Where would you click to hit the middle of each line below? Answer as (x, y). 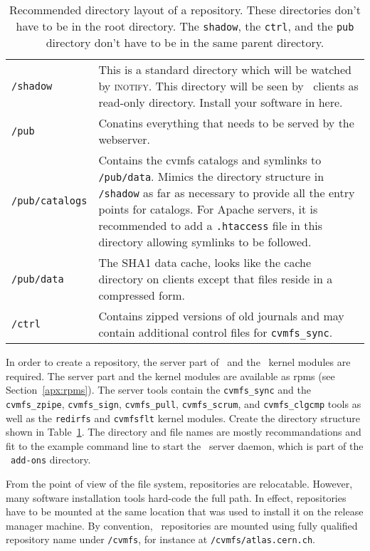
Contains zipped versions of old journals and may (221, 316)
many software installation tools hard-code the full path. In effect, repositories (176, 497)
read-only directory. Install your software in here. (221, 102)
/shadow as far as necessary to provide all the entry (227, 193)
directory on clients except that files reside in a (216, 279)
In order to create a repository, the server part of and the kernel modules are (178, 362)
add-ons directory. (51, 460)
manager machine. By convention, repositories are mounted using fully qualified (182, 525)
